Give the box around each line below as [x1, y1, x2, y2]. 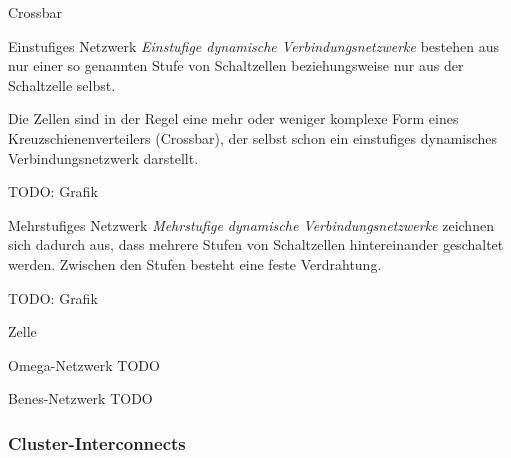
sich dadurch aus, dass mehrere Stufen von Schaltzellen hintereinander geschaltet [8, 234, 504, 255]
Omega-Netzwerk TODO [8, 354, 160, 375]
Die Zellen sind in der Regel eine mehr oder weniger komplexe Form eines [8, 108, 459, 129]
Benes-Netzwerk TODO [8, 388, 153, 409]
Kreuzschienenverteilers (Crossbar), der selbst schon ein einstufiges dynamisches [8, 127, 498, 148]
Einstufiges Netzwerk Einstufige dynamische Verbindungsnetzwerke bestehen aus [8, 35, 499, 56]
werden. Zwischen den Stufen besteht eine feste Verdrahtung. [8, 253, 382, 274]
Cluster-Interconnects [8, 430, 186, 455]
